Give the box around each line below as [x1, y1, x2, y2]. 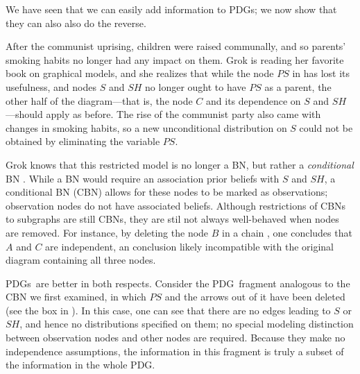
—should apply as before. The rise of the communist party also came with [6, 107, 321, 121]
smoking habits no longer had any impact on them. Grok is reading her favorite [6, 52, 344, 67]
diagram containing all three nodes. [6, 253, 156, 267]
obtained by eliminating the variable [6, 134, 160, 148]
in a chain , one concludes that [222, 225, 352, 239]
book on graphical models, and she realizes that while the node [6, 66, 274, 80]
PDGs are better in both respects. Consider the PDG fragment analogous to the [6, 275, 350, 290]
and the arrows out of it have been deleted [164, 289, 345, 304]
